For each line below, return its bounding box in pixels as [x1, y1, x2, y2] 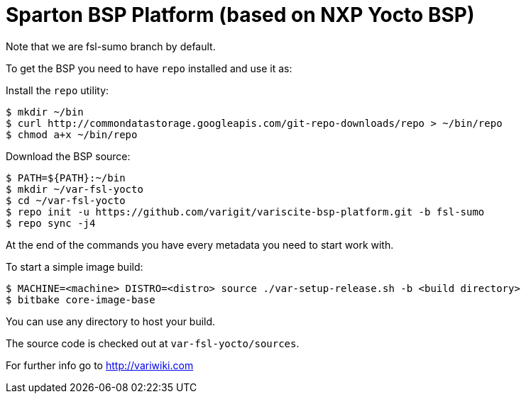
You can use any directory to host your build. [6, 315, 216, 327]
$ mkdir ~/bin [6, 106, 84, 118]
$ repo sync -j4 [6, 217, 96, 229]
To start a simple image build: [6, 260, 143, 273]
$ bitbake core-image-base [6, 293, 155, 305]
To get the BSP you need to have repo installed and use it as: [6, 62, 292, 74]
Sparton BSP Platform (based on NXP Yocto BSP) [6, 3, 475, 27]
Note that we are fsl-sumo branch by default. [6, 40, 216, 52]
